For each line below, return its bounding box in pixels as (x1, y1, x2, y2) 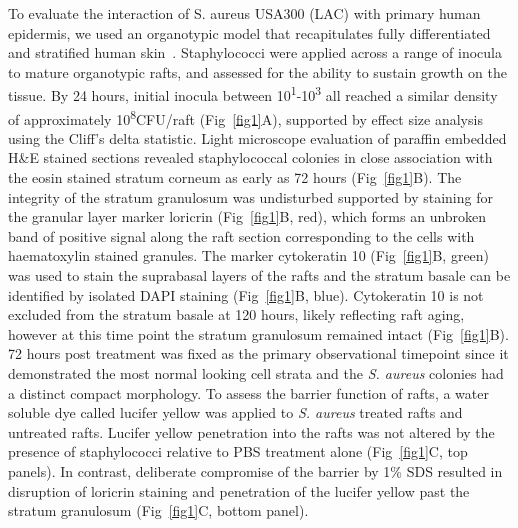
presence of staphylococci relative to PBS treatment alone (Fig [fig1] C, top (8, 441, 468, 462)
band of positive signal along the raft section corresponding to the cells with (8, 225, 475, 246)
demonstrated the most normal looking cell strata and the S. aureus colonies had (8, 363, 504, 383)
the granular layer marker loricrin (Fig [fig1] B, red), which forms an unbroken (8, 206, 487, 227)
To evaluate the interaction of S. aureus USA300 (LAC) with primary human (8, 3, 481, 23)
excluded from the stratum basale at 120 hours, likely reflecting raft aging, (8, 304, 465, 325)
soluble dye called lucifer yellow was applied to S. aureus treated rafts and (8, 402, 463, 423)
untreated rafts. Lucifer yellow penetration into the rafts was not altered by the (8, 421, 495, 442)
